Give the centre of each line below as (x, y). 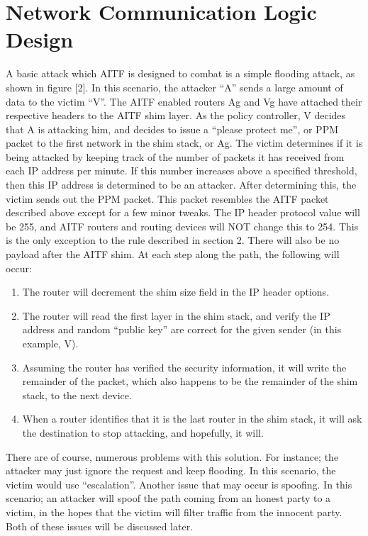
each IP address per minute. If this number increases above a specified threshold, (182, 171)
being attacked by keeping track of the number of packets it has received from (175, 156)
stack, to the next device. (77, 395)
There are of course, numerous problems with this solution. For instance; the (172, 456)
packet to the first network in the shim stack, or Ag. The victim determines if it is (184, 143)
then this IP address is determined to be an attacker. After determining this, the (181, 185)
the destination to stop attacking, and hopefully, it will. (143, 432)
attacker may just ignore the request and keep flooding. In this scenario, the (171, 470)
